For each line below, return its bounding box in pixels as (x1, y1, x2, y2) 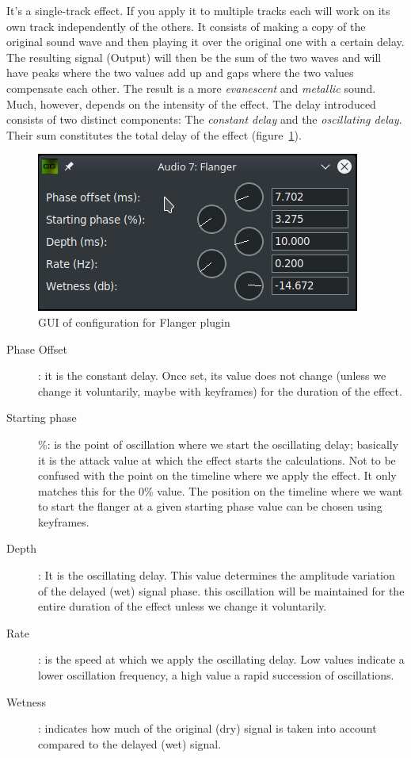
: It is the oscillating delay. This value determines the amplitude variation (38, 567, 395, 584)
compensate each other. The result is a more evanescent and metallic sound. (6, 79, 376, 96)
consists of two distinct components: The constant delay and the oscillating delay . (6, 111, 402, 128)
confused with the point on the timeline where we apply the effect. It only (38, 467, 397, 484)
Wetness (6, 693, 46, 710)
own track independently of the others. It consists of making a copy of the (6, 17, 366, 34)
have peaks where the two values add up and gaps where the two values (6, 64, 354, 81)
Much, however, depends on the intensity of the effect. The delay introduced (6, 95, 376, 112)
